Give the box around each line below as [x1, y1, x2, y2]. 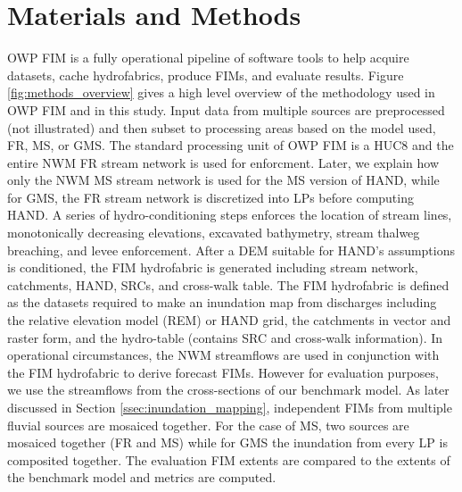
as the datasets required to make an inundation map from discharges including [7, 293, 437, 312]
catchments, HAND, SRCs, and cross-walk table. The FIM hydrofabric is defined [7, 275, 450, 294]
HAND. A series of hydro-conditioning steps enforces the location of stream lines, [7, 205, 452, 224]
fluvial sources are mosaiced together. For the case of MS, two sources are [7, 415, 409, 434]
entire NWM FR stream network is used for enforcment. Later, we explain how [7, 153, 440, 171]
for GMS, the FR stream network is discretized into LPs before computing [7, 188, 414, 206]
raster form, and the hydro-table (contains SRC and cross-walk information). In [7, 328, 443, 346]
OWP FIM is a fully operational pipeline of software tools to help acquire [7, 48, 409, 67]
